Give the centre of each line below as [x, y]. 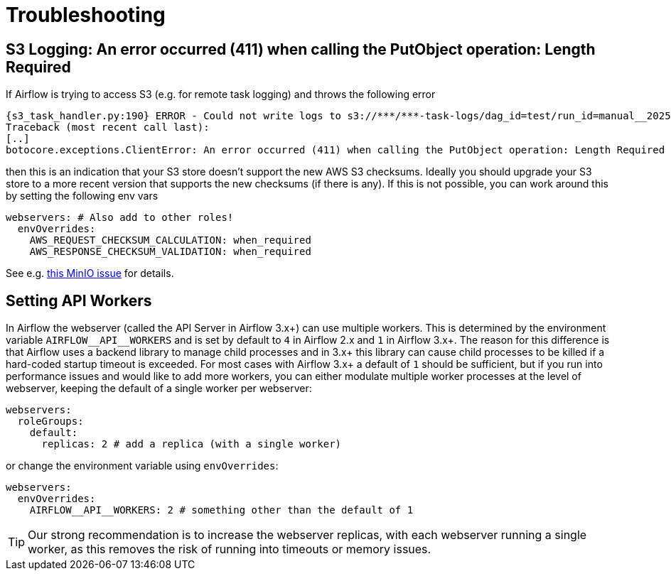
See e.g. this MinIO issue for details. [90, 273]
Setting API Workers [79, 300]
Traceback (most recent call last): [108, 127]
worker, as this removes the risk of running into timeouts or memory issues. [230, 549]
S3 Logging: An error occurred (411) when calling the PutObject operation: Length [301, 49]
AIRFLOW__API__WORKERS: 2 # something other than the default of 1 [221, 510]
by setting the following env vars [82, 196]
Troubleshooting [86, 15]
